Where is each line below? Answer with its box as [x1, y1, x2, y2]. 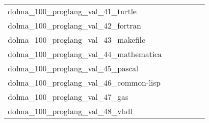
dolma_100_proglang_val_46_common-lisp [8, 77, 161, 88]
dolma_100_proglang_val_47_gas [8, 91, 129, 102]
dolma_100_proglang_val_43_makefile [8, 34, 146, 45]
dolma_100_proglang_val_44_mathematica [8, 48, 162, 60]
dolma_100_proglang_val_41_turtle [8, 5, 137, 17]
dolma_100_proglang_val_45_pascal [8, 62, 138, 74]
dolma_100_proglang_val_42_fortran [8, 20, 141, 31]
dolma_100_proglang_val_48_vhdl [8, 105, 132, 117]
